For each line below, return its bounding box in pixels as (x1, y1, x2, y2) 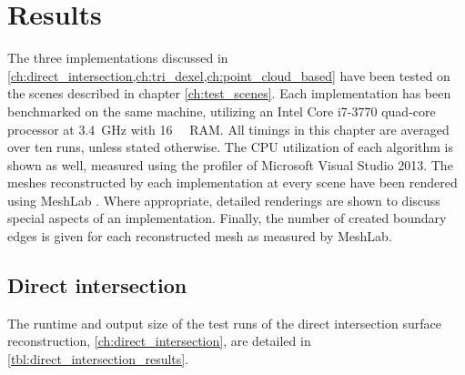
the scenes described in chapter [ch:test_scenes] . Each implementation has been (7, 84, 451, 103)
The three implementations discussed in (7, 48, 228, 67)
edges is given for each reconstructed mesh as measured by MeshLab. (7, 227, 392, 246)
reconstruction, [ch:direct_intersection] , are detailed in (7, 331, 311, 350)
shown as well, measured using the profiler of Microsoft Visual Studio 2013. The (7, 155, 453, 174)
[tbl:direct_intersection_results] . (7, 350, 189, 369)
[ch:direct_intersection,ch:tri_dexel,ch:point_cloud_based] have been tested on (7, 66, 450, 85)
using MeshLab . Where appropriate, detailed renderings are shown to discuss (7, 190, 440, 209)
